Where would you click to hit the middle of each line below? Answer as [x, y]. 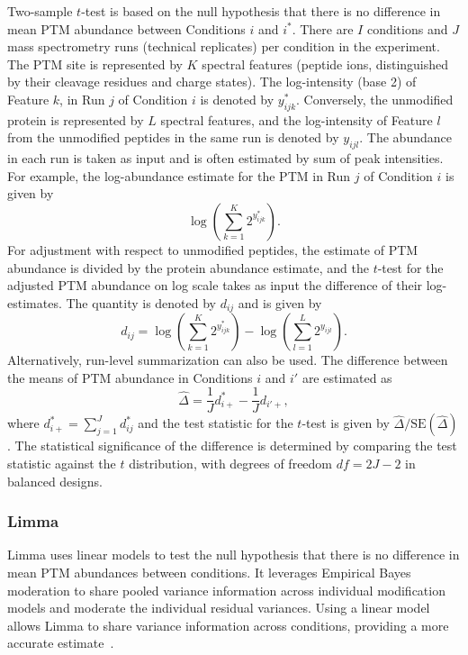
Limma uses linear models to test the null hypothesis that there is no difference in [234, 555]
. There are [323, 28]
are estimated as [347, 377]
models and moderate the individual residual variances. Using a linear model [219, 608]
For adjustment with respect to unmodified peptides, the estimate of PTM [213, 249]
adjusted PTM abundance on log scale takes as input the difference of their [215, 285]
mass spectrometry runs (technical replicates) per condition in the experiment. [224, 46]
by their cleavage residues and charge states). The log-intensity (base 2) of [212, 82]
